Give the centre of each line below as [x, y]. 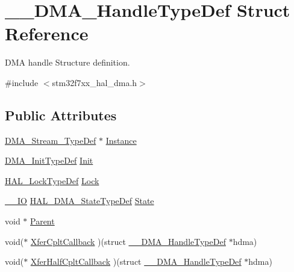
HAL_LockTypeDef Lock [52, 180]
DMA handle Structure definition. [67, 62]
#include [22, 82]
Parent [42, 221]
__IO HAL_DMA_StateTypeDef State [80, 201]
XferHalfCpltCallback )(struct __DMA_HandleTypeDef [136, 261]
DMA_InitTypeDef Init [49, 160]
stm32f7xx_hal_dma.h [95, 82]
